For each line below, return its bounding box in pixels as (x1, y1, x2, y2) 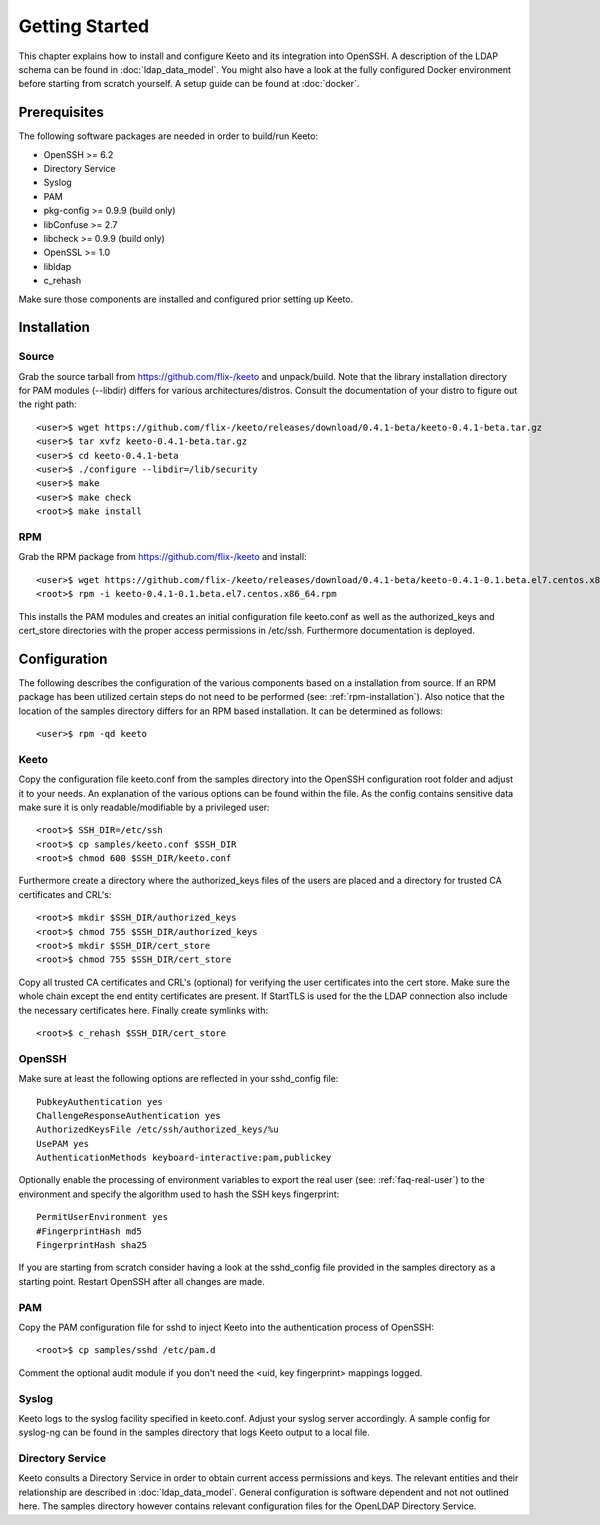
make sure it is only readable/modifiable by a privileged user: (18, 801, 270, 813)
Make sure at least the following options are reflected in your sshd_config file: (18, 1073, 339, 1085)
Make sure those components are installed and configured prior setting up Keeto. (18, 293, 354, 305)
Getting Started (18, 15, 150, 37)
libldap (43, 260, 72, 272)
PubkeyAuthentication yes (36, 1096, 164, 1107)
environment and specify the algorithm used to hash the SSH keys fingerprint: (18, 1188, 340, 1200)
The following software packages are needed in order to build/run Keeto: (18, 130, 319, 142)
